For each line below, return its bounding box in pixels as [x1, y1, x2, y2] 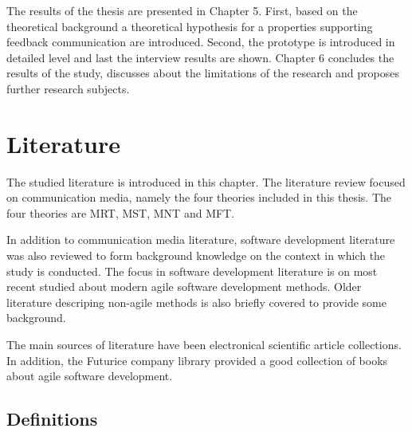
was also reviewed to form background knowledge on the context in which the [6, 247, 386, 264]
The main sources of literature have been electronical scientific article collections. [6, 336, 402, 353]
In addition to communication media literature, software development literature [6, 231, 395, 248]
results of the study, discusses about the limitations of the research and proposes [6, 65, 399, 81]
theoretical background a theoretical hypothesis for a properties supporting [6, 18, 373, 34]
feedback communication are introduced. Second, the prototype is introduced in [6, 33, 395, 50]
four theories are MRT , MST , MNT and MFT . [6, 204, 235, 221]
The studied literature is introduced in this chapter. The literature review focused [6, 173, 406, 190]
